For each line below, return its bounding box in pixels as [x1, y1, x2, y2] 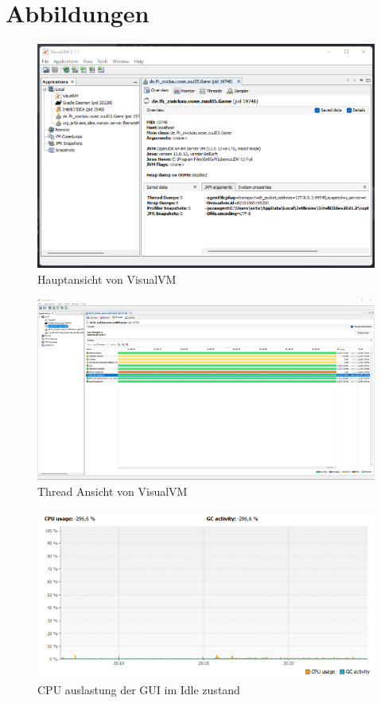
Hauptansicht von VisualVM [37, 270, 177, 287]
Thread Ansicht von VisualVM [37, 482, 188, 499]
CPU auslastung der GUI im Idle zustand [37, 681, 240, 698]
